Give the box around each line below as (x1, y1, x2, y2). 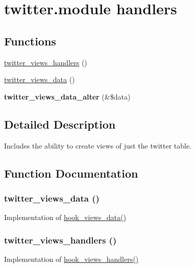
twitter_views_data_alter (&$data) (4, 91, 131, 102)
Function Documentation (4, 165, 138, 181)
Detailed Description (4, 116, 116, 132)
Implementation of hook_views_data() (4, 212, 126, 223)
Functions (4, 33, 56, 48)
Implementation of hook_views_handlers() (4, 253, 139, 264)
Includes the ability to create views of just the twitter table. (4, 140, 192, 151)
